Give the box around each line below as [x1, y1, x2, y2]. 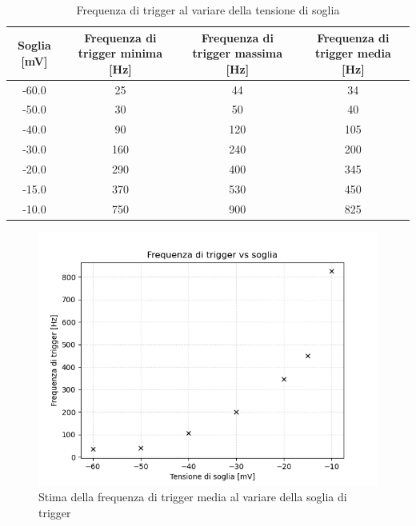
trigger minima [78, 45, 163, 62]
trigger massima [192, 45, 283, 62]
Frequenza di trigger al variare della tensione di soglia [76, 2, 340, 18]
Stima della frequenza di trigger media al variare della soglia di [38, 488, 347, 505]
